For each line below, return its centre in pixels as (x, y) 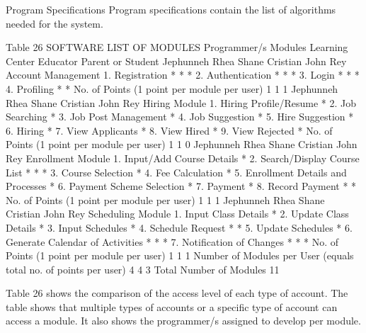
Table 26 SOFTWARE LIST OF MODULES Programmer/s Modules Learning (177, 47)
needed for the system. (55, 23)
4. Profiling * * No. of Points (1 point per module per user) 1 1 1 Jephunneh (172, 88)
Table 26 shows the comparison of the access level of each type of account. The (177, 293)
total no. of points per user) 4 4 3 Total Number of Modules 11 (143, 269)
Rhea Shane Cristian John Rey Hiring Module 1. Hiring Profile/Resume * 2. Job (181, 102)
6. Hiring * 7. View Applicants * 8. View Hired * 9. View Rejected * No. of (169, 130)
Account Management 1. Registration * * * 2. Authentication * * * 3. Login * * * (183, 75)
